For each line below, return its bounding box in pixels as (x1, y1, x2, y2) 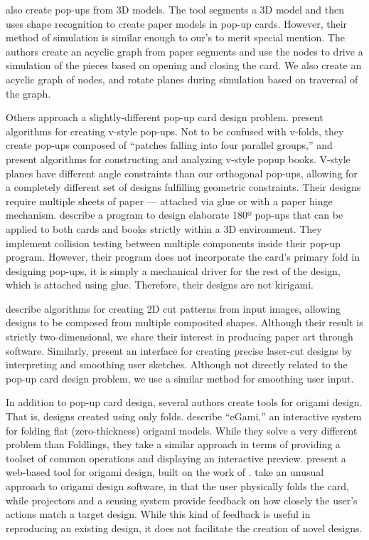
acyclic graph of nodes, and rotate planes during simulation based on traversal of (6, 71, 358, 86)
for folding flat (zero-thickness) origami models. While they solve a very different (6, 422, 358, 437)
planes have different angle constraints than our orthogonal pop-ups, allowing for (6, 165, 358, 180)
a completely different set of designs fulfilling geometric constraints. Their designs (6, 180, 361, 194)
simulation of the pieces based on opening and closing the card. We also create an (6, 58, 362, 73)
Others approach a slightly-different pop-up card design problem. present (6, 110, 323, 125)
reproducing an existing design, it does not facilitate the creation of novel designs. (6, 520, 363, 535)
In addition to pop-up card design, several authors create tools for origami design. (6, 395, 363, 410)
